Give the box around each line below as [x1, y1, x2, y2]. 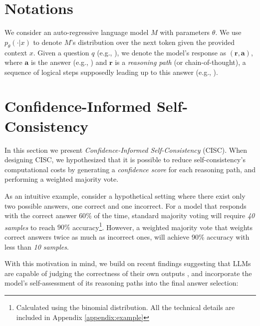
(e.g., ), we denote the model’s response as [97, 47, 227, 57]
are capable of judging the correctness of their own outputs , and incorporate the [4, 268, 252, 278]
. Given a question [33, 47, 89, 57]
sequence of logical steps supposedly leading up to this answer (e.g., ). [4, 66, 218, 77]
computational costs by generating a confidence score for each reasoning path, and [4, 164, 256, 174]
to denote [33, 36, 62, 47]
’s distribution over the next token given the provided [71, 36, 235, 47]
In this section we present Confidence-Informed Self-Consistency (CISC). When [4, 144, 247, 155]
